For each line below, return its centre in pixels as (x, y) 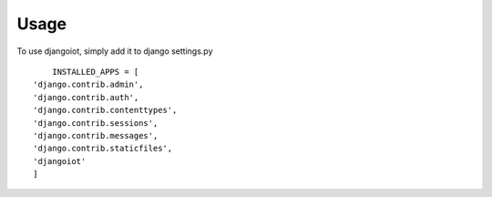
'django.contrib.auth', (86, 97)
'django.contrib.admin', (88, 85)
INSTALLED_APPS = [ (95, 72)
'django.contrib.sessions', (96, 123)
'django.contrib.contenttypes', (105, 110)
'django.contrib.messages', (96, 135)
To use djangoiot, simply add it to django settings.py (115, 51)
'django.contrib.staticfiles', (103, 149)
